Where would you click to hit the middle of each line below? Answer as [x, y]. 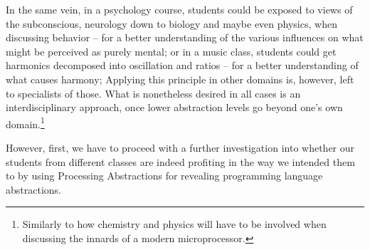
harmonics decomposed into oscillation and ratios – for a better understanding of [182, 65]
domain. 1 [25, 123]
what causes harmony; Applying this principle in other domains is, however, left [180, 79]
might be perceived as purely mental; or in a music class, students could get [171, 51]
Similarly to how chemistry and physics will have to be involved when [174, 224]
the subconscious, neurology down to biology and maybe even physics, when [171, 23]
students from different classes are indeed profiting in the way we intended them [180, 161]
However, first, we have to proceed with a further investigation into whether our [180, 147]
